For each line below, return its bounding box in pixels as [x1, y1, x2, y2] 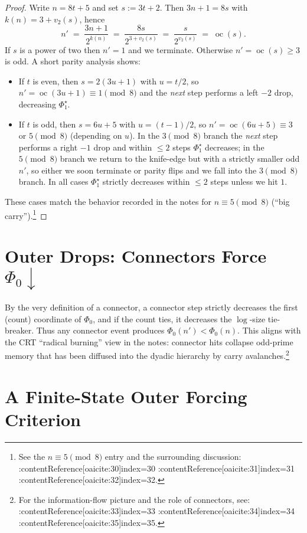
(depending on [70, 129, 122, 142]
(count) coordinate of [5, 312, 81, 325]
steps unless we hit [210, 175, 278, 188]
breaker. [5, 324, 34, 336]
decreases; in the [205, 140, 264, 153]
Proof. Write [5, 1, 50, 13]
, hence [79, 12, 105, 25]
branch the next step [203, 129, 278, 142]
